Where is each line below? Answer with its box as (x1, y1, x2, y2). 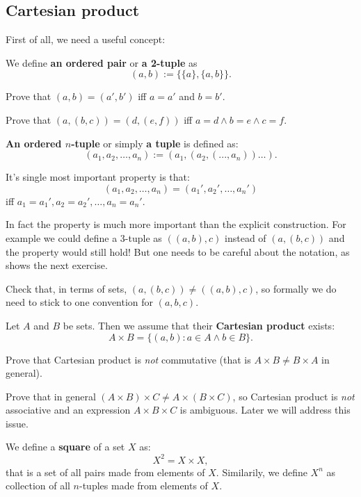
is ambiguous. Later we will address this (179, 402, 351, 417)
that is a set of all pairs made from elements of (6, 464, 205, 479)
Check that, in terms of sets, (6, 281, 127, 295)
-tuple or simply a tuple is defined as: (71, 136, 239, 150)
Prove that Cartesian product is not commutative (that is (6, 352, 251, 366)
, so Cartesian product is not (232, 389, 355, 403)
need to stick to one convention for (6, 295, 154, 309)
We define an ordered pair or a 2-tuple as (6, 55, 198, 70)
